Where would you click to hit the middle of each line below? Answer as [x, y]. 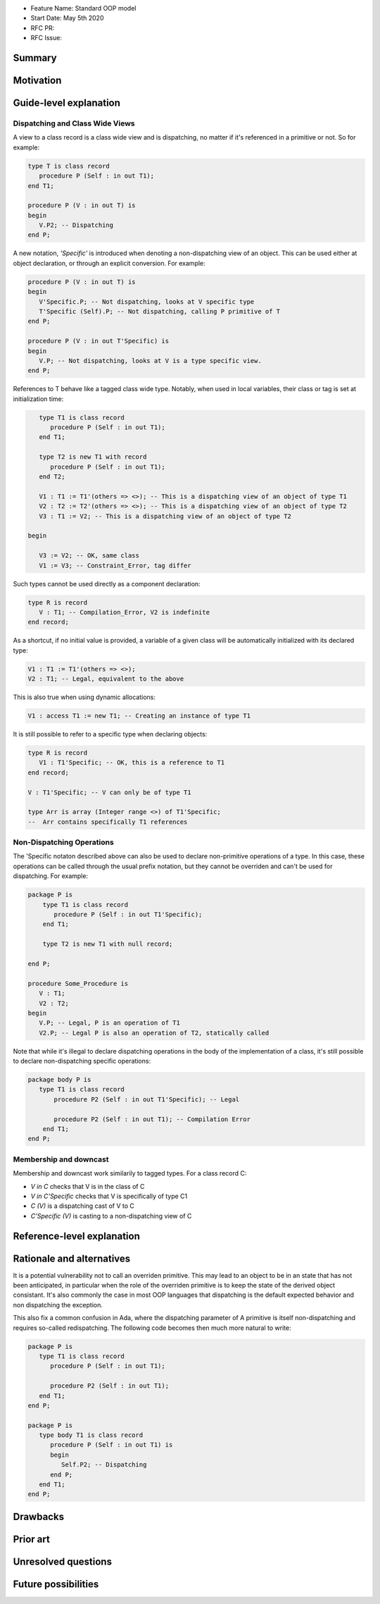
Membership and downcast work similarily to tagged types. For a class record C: [130, 1173]
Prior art [32, 1539]
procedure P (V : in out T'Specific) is [98, 341]
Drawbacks [39, 1516]
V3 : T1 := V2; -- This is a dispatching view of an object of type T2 [165, 516]
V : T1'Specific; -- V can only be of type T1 [109, 792]
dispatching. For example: [50, 876]
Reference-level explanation [76, 1236]
